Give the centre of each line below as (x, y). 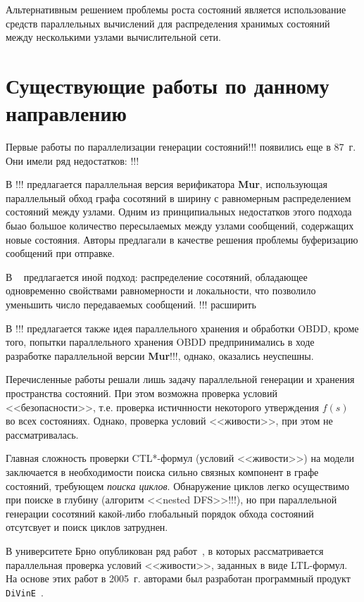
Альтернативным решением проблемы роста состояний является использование (176, 9)
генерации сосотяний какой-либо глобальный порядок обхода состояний (160, 513)
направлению (67, 113)
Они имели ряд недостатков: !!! (73, 160)
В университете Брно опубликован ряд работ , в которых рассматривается (165, 550)
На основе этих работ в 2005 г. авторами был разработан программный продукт (178, 578)
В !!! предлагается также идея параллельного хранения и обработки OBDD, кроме (182, 328)
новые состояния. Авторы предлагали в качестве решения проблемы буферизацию (182, 239)
